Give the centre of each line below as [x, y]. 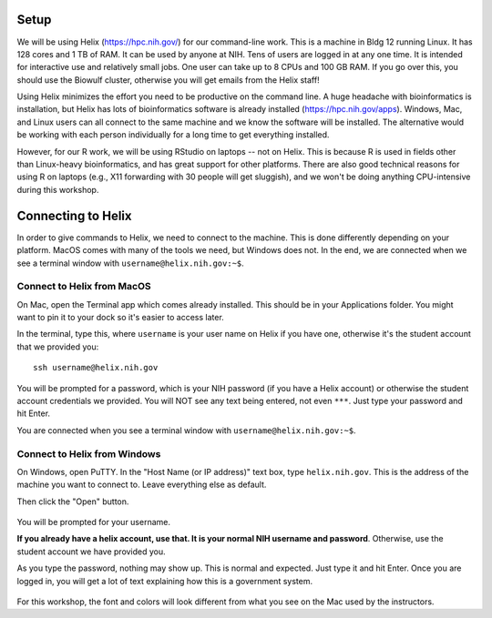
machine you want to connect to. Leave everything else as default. [142, 485]
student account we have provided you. [91, 552]
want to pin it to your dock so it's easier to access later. [121, 318]
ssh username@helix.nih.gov [96, 368]
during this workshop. [58, 189]
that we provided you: [58, 347]
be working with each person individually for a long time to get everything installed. [173, 135]
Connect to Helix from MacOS [84, 287]
